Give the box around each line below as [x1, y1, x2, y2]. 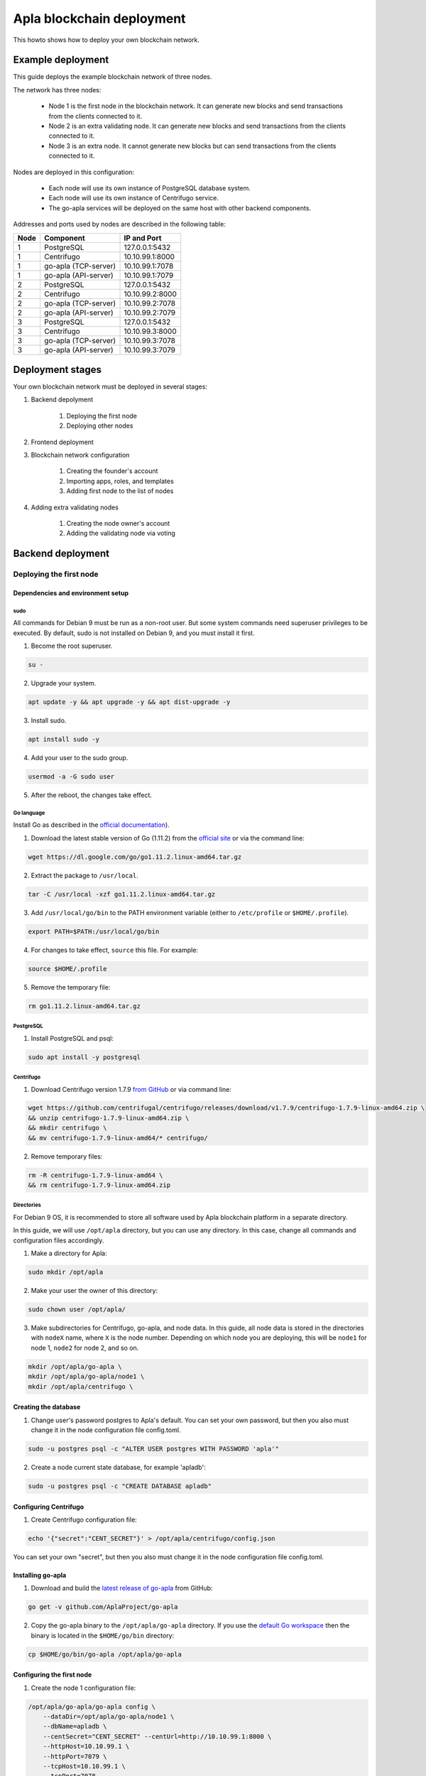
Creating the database [13, 1403, 81, 1412]
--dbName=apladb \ [43, 1723, 107, 1731]
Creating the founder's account [66, 467, 158, 475]
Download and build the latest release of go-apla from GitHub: [31, 1584, 213, 1593]
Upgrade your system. [31, 679, 97, 688]
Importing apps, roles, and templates [66, 477, 174, 485]
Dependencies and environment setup [13, 588, 129, 597]
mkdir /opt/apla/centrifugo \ [28, 1382, 133, 1390]
